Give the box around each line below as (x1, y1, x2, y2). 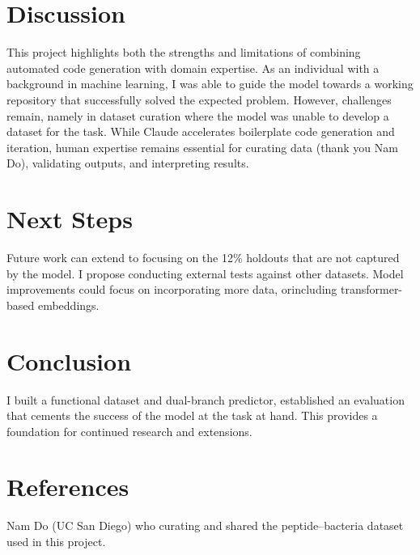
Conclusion (6, 344, 132, 377)
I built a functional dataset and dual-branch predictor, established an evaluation (6, 391, 405, 408)
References (6, 470, 129, 503)
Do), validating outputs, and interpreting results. (6, 155, 249, 172)
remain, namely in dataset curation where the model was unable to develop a (6, 107, 389, 124)
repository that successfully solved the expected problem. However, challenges (6, 91, 392, 108)
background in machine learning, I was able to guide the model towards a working (6, 75, 414, 92)
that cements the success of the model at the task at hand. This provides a (6, 407, 378, 424)
